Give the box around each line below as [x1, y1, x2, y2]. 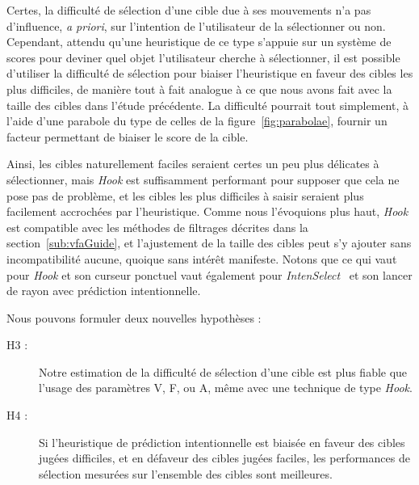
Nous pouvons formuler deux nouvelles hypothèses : [6, 309, 262, 326]
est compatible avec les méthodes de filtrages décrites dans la [6, 218, 308, 235]
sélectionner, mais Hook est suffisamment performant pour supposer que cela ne [6, 171, 400, 188]
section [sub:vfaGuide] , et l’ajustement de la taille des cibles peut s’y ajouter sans [6, 234, 412, 251]
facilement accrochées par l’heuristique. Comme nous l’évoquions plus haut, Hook [6, 203, 409, 220]
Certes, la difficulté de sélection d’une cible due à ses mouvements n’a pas [6, 2, 371, 18]
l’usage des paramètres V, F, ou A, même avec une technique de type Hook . [39, 379, 413, 396]
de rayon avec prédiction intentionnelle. [6, 282, 201, 299]
